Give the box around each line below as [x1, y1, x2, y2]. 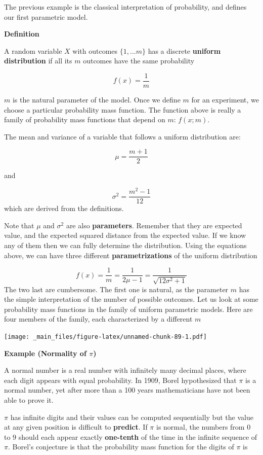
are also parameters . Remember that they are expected [66, 220, 242, 230]
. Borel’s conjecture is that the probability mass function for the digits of [8, 441, 234, 452]
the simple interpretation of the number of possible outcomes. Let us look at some [4, 294, 258, 304]
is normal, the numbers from [156, 422, 245, 432]
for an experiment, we [191, 94, 259, 105]
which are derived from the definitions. [4, 203, 124, 214]
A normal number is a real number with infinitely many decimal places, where [4, 365, 246, 375]
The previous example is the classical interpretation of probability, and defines [4, 2, 247, 12]
